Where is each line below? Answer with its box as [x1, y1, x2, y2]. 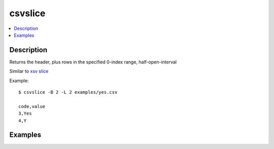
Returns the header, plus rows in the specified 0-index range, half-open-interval [9, 59, 177, 65]
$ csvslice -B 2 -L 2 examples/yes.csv [18, 89, 118, 95]
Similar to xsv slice [9, 68, 49, 74]
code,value [18, 103, 46, 109]
